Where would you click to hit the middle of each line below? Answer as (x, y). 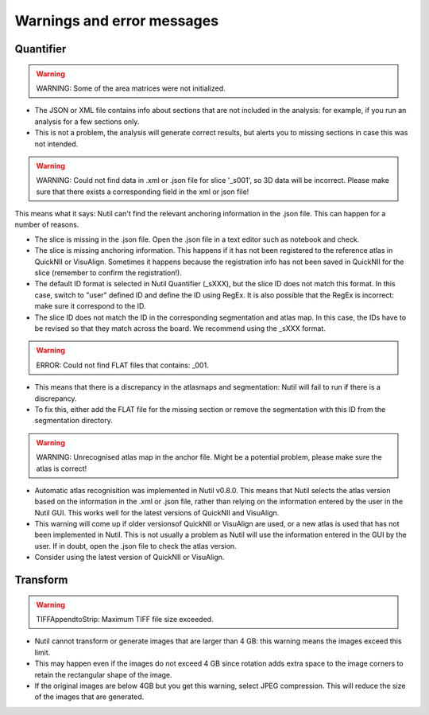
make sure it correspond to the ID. (90, 306)
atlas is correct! (62, 468)
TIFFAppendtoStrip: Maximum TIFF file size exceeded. (125, 620)
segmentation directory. (73, 421)
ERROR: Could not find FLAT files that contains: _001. (123, 365)
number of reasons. (47, 225)
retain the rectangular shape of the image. (103, 674)
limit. (43, 652)
